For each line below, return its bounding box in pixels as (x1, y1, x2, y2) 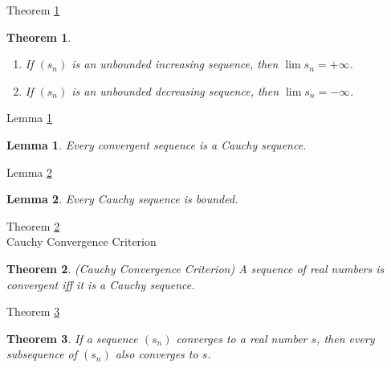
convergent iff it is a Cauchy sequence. (6, 276, 195, 292)
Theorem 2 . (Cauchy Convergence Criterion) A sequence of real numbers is (6, 260, 385, 276)
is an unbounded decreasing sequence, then (71, 82, 279, 99)
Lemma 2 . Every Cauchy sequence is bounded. (6, 190, 238, 207)
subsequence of (6, 346, 78, 362)
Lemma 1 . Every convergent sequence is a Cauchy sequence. (6, 136, 307, 153)
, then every (316, 329, 375, 346)
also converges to (115, 346, 198, 362)
